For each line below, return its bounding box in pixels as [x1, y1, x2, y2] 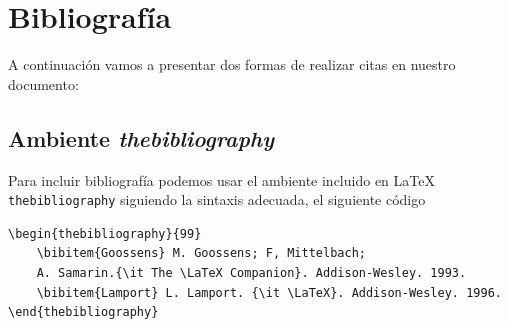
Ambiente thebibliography [8, 122, 275, 153]
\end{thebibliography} [8, 305, 159, 320]
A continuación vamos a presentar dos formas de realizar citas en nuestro [8, 54, 456, 75]
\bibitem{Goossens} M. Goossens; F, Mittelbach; [36, 246, 366, 261]
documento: [8, 73, 79, 94]
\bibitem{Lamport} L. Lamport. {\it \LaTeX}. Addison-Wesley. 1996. [36, 285, 502, 300]
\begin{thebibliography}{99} [8, 226, 202, 241]
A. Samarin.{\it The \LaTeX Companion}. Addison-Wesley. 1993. [36, 265, 467, 280]
